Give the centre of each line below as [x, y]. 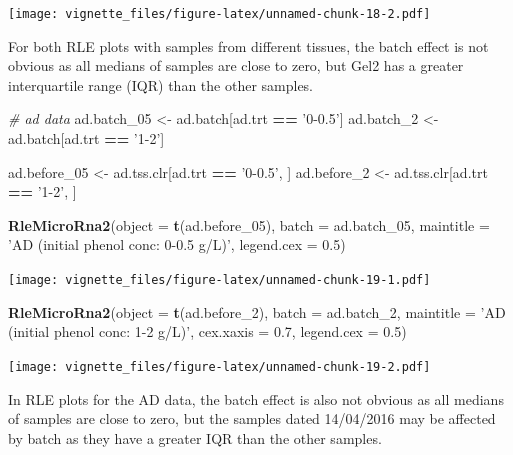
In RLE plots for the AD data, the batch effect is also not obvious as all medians [256, 398]
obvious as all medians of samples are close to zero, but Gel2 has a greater [236, 65]
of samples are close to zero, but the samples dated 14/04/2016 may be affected [252, 418]
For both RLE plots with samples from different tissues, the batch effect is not [248, 45]
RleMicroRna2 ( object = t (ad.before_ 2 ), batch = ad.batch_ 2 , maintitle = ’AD [257, 311]
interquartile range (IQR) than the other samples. [161, 84]
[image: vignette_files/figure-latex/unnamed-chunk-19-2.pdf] [219, 366]
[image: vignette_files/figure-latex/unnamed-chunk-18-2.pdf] [219, 14]
